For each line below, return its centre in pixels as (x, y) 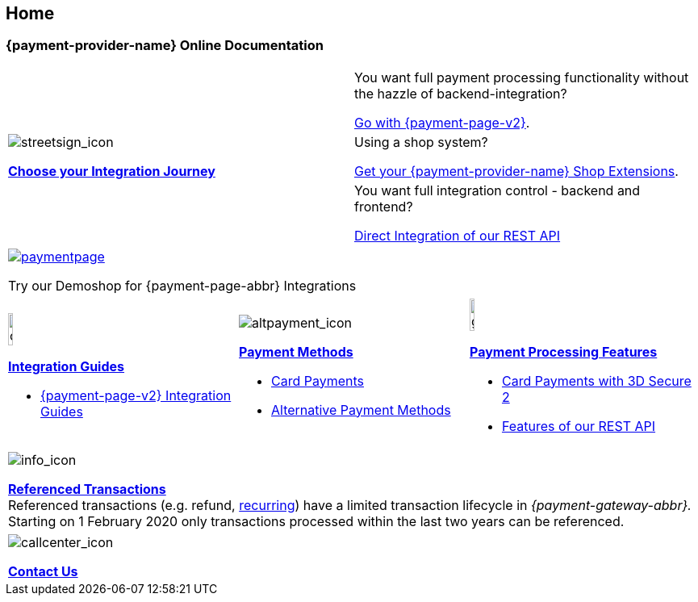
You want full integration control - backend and (497, 190)
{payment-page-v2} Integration (136, 395)
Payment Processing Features (563, 351)
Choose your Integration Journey (112, 171)
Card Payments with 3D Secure (596, 380)
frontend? (384, 206)
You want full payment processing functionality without (522, 77)
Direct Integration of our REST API (458, 235)
